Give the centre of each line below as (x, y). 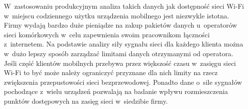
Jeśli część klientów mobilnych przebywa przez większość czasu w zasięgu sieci (120, 63)
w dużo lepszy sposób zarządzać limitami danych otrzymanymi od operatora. (119, 53)
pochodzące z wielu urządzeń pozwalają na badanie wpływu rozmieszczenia (116, 91)
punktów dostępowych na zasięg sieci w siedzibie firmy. (86, 101)
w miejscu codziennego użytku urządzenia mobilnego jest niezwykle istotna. (116, 15)
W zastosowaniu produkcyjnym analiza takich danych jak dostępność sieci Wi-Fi (124, 6)
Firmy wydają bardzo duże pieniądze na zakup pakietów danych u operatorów (121, 25)
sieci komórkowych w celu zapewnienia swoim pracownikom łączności (107, 34)
